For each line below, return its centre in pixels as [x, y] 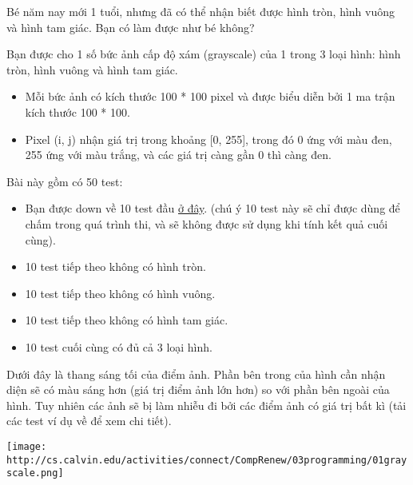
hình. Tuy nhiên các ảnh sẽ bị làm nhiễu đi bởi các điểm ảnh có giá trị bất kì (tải [206, 405]
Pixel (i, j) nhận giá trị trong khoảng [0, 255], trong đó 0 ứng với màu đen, [208, 139]
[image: [27, 446]
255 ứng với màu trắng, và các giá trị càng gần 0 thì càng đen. [178, 155]
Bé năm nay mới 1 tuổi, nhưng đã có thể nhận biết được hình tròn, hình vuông [201, 11]
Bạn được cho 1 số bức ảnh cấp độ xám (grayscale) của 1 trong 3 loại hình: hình [204, 54]
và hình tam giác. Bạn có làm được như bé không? [131, 27]
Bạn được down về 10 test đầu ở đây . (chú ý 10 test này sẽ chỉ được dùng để [212, 208]
